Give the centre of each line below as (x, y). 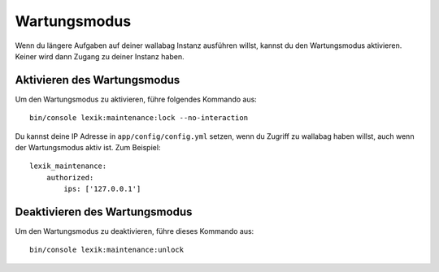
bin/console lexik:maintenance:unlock (107, 250)
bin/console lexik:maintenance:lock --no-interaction (139, 118)
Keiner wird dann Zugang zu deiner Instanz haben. (100, 56)
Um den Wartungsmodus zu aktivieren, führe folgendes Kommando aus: (136, 99)
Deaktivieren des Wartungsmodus (104, 212)
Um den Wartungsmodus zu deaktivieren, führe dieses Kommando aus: (135, 231)
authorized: (70, 177)
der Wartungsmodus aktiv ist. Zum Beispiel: (88, 148)
